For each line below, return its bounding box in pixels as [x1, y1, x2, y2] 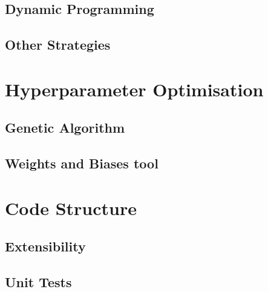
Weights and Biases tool [5, 154, 159, 173]
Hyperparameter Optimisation [5, 76, 264, 101]
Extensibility [5, 237, 86, 256]
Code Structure [5, 195, 137, 220]
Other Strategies [5, 35, 111, 54]
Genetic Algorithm [5, 118, 125, 137]
